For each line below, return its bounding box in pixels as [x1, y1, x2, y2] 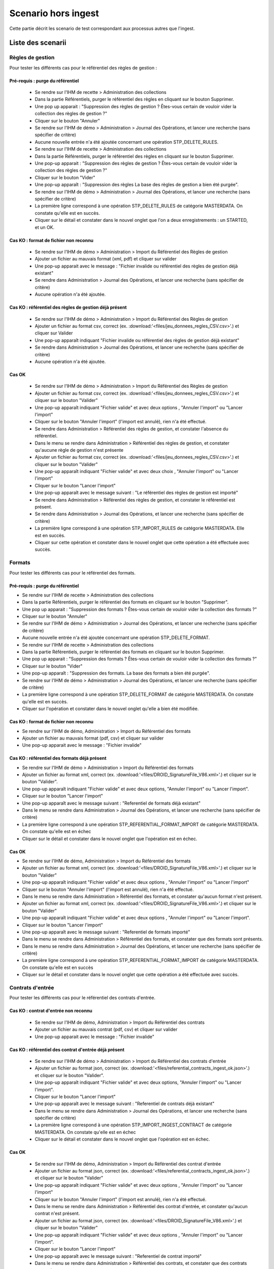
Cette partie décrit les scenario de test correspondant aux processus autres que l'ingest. [9, 25, 195, 31]
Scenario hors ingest [9, 8, 99, 19]
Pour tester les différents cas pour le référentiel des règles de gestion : [9, 64, 157, 71]
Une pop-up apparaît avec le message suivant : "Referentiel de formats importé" [22, 929, 190, 935]
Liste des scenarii [9, 39, 66, 47]
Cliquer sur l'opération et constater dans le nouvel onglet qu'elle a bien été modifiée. [22, 706, 199, 712]
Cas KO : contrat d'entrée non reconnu [9, 1008, 92, 1014]
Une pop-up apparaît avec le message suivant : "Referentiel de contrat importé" [35, 1253, 202, 1259]
